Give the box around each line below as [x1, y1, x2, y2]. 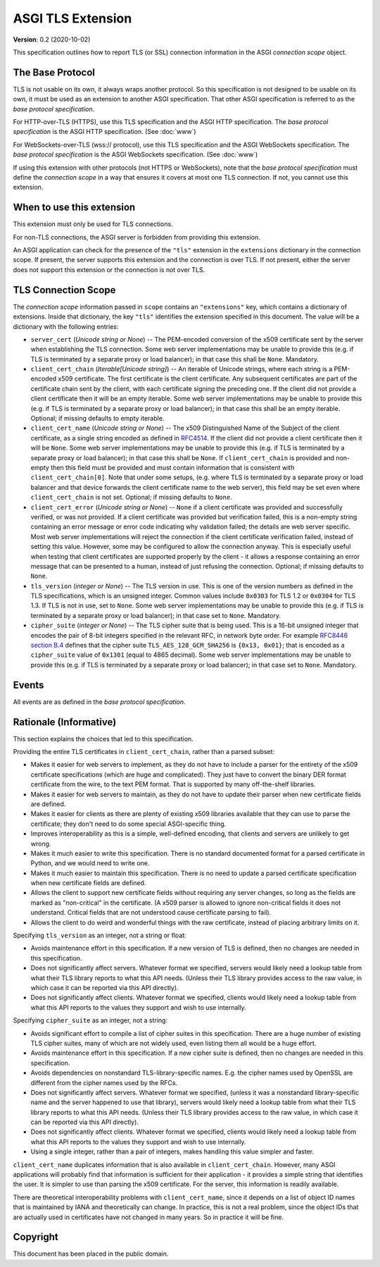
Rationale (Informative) [13, 716, 117, 728]
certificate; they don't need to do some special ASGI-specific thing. [30, 820, 227, 828]
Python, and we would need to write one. [30, 859, 150, 867]
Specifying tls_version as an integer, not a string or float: [13, 931, 186, 940]
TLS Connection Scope [13, 284, 116, 296]
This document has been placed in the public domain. [13, 1249, 169, 1258]
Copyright [13, 1231, 59, 1243]
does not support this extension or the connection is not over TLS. [13, 265, 205, 274]
